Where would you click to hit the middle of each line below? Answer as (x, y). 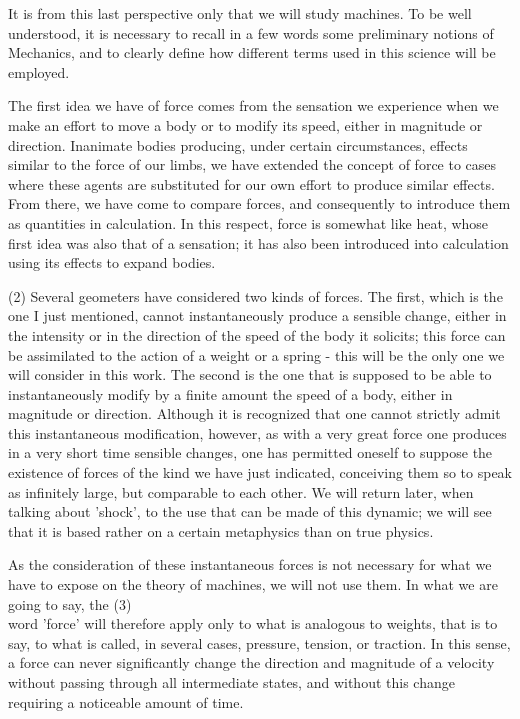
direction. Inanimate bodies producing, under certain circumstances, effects (238, 144)
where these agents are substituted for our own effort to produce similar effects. (251, 183)
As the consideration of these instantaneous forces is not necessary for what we (250, 564)
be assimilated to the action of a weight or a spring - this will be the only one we (256, 354)
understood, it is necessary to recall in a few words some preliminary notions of (251, 32)
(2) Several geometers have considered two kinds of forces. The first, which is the (255, 295)
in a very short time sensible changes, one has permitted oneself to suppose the (250, 452)
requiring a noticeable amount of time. (126, 701)
